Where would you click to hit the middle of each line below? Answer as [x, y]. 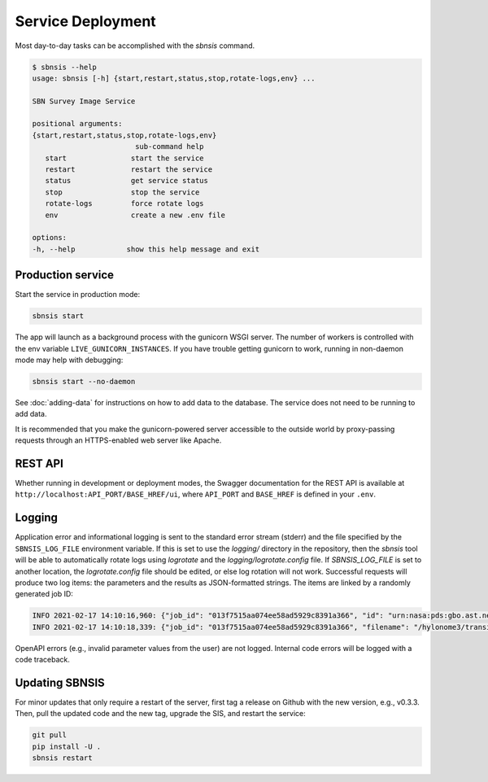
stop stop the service [122, 192]
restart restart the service [129, 170]
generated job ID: [44, 594]
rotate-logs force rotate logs [124, 204]
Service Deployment [85, 21]
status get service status [127, 181]
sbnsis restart [62, 758]
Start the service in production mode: [78, 295]
